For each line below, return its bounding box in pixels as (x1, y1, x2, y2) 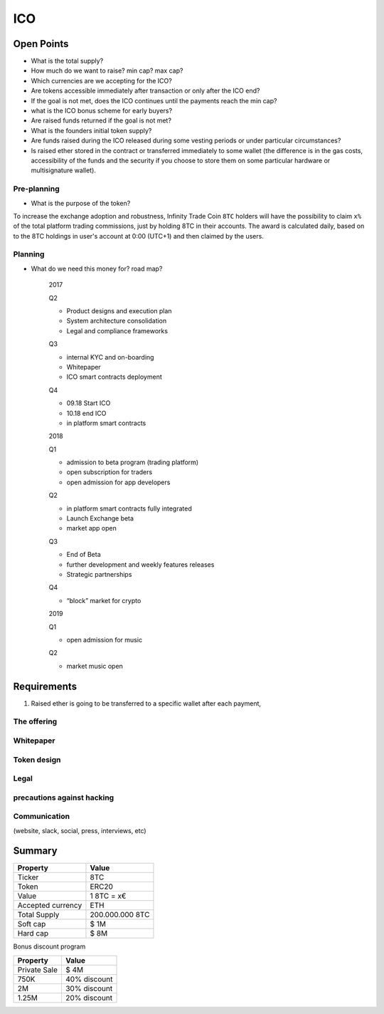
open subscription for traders (66, 468, 153, 476)
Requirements (13, 680, 78, 692)
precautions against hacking (13, 793, 114, 803)
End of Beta (66, 550, 101, 559)
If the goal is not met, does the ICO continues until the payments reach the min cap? (31, 96, 277, 105)
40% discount (65, 974, 113, 984)
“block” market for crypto (66, 596, 142, 605)
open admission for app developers (66, 478, 171, 486)
